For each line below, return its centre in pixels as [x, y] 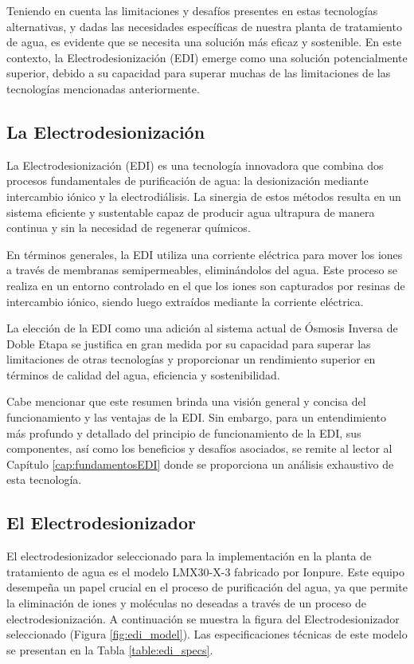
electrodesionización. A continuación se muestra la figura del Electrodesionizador [203, 618]
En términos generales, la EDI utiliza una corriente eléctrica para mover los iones [205, 254]
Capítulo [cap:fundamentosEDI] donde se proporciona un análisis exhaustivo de [200, 464]
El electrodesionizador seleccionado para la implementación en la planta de [189, 556]
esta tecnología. [44, 479]
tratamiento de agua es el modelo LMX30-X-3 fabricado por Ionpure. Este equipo [206, 571]
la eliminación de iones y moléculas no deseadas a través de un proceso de [186, 603]
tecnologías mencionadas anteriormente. [103, 88]
